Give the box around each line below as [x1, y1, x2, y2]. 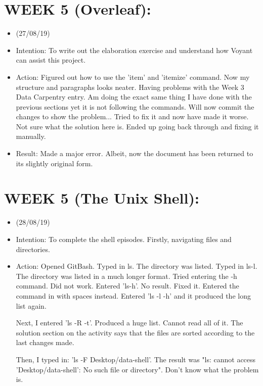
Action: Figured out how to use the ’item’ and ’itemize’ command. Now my [16, 71, 250, 82]
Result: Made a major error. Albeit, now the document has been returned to [16, 148, 253, 159]
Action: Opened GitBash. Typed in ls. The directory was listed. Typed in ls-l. [16, 261, 257, 271]
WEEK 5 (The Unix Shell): [4, 187, 199, 208]
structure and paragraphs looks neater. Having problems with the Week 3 [16, 81, 244, 92]
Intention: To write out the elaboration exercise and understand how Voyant [16, 44, 253, 55]
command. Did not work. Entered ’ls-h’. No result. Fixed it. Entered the [16, 280, 239, 291]
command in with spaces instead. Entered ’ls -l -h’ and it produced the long [16, 290, 251, 301]
